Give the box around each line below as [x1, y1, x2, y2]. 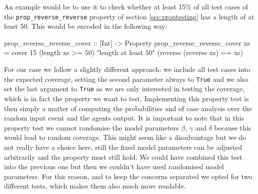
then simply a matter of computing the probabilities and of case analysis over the [4, 103, 252, 113]
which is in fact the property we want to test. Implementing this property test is [4, 93, 249, 103]
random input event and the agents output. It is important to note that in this [4, 113, 244, 123]
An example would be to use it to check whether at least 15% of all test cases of [4, 1, 248, 11]
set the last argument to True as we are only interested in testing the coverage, [4, 83, 245, 94]
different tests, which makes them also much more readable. [4, 181, 186, 191]
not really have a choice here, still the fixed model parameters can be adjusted [4, 141, 243, 152]
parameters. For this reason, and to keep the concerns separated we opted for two [4, 171, 253, 181]
